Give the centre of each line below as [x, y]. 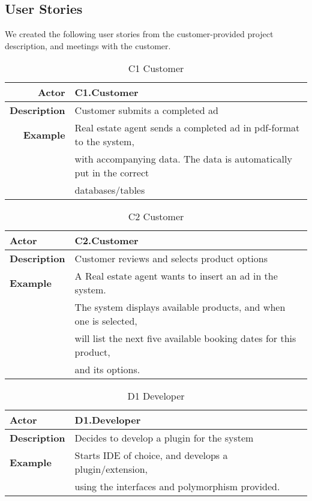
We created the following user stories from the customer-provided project [139, 34]
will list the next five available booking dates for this [185, 338]
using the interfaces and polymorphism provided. [177, 487]
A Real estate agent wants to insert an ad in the [176, 276]
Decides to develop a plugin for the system [164, 438]
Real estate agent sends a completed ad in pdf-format [187, 128]
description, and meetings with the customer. [88, 45]
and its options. [107, 370]
